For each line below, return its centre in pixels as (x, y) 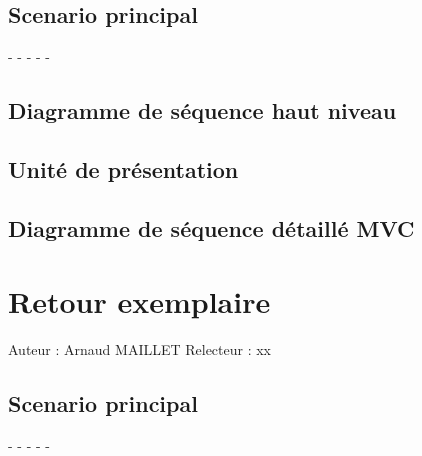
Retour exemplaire (139, 301)
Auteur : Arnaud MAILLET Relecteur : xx (140, 349)
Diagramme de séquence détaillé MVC (211, 227)
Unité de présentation (123, 168)
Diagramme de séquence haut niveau (202, 110)
